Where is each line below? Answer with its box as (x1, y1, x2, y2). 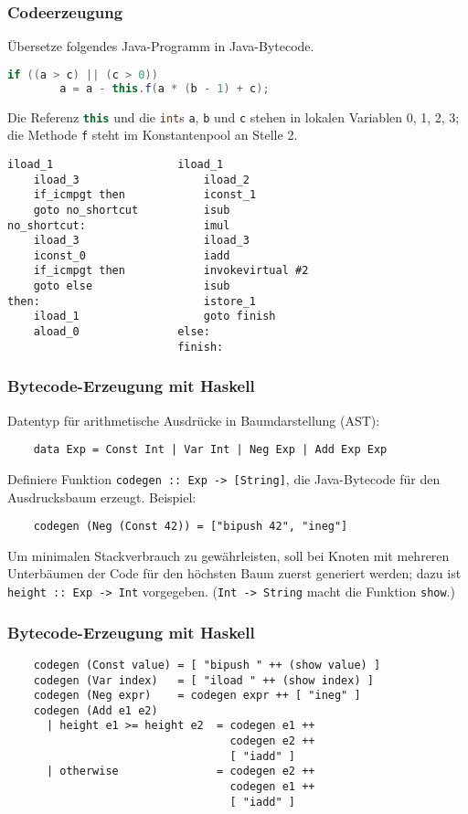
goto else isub (33, 280, 230, 293)
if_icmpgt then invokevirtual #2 (33, 264, 309, 278)
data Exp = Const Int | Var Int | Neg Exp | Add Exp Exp (33, 443, 388, 457)
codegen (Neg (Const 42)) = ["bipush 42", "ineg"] (33, 520, 348, 534)
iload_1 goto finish (33, 310, 276, 323)
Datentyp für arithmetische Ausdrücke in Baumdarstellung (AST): (7, 410, 380, 429)
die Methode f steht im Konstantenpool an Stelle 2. (7, 125, 298, 144)
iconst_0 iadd (33, 248, 230, 262)
